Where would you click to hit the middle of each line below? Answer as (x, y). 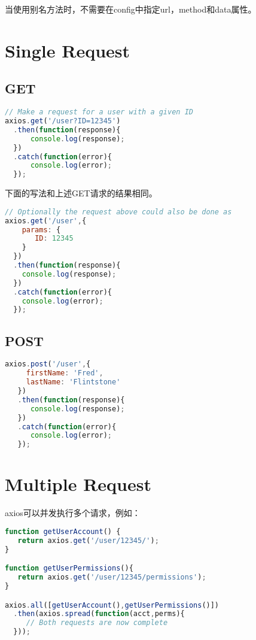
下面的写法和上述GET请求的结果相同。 (81, 193)
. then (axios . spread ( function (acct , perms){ (99, 614)
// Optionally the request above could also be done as (118, 212)
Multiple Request (78, 484)
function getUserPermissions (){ (69, 568)
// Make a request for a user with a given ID (99, 112)
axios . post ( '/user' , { (48, 364)
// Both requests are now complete (97, 623)
